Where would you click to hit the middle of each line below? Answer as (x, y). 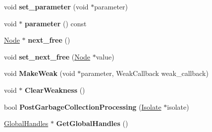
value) (105, 56)
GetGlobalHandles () (92, 123)
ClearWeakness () (55, 90)
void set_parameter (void (46, 6)
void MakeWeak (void (40, 73)
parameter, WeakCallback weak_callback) (145, 73)
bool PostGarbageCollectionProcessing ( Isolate (83, 106)
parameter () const (56, 23)
